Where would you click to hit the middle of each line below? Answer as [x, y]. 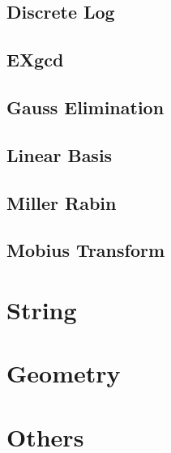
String [42, 309]
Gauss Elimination [85, 107]
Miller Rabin [62, 202]
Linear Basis [60, 154]
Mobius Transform [86, 250]
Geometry [64, 373]
